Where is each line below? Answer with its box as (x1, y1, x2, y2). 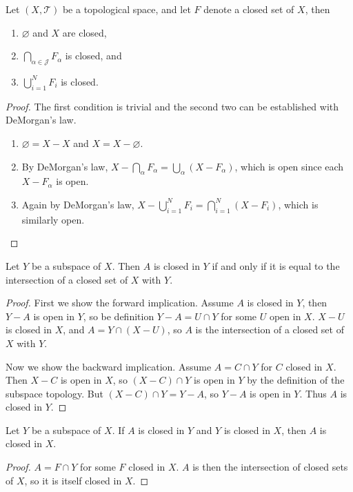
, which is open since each (234, 159, 344, 173)
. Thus (299, 386, 327, 400)
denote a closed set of (203, 2, 294, 16)
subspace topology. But (6, 386, 103, 400)
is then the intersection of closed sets (192, 460, 348, 474)
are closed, (62, 25, 107, 39)
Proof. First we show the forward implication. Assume (6, 295, 234, 310)
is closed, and (65, 48, 122, 63)
